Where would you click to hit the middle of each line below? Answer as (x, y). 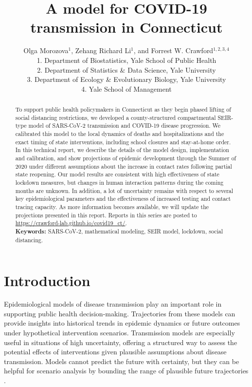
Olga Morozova (46, 50)
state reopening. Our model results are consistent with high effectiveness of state (117, 174)
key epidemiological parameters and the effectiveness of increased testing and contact (123, 199)
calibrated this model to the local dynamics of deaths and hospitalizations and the (120, 134)
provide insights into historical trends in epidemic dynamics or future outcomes (122, 323)
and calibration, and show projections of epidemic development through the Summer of (126, 158)
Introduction (47, 281)
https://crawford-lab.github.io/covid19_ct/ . (71, 223)
